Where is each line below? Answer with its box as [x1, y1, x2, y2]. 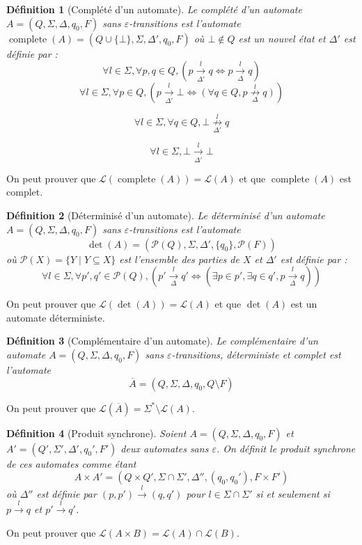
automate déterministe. [6, 310, 105, 324]
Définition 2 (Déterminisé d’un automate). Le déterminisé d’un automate [6, 207, 325, 222]
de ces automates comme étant [6, 456, 136, 471]
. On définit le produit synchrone [216, 441, 356, 455]
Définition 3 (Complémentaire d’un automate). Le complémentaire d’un [6, 333, 318, 348]
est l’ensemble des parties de [119, 251, 239, 266]
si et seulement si [255, 486, 330, 500]
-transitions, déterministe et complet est [171, 347, 341, 361]
